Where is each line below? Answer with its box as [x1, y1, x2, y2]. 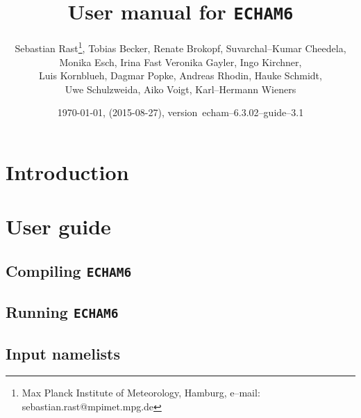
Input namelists [6, 342, 121, 364]
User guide [6, 212, 111, 241]
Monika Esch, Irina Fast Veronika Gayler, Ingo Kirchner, [59, 54, 302, 69]
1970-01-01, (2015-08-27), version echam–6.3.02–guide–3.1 [57, 105, 304, 120]
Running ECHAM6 [6, 301, 119, 323]
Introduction [6, 157, 129, 186]
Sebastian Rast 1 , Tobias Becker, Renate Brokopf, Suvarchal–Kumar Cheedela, [15, 39, 346, 55]
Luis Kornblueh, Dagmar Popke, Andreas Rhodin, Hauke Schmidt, [39, 68, 322, 83]
